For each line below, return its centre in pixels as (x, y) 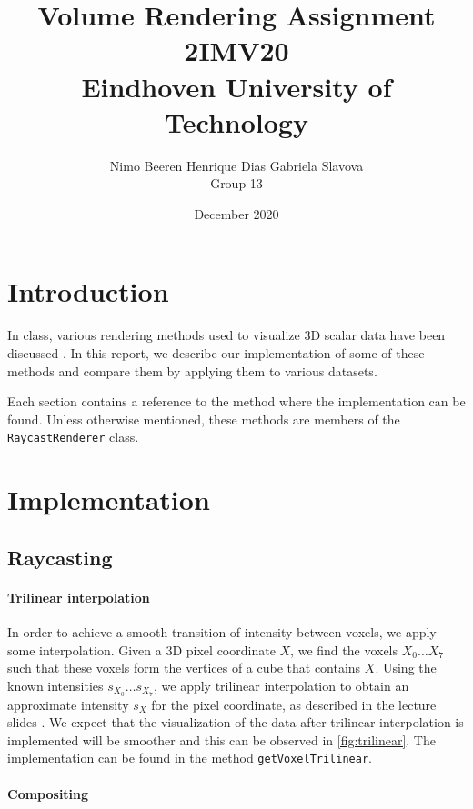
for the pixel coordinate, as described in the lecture (294, 704)
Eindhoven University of (236, 86)
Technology (236, 121)
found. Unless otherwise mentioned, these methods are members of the (204, 419)
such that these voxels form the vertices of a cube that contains (184, 668)
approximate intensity (68, 704)
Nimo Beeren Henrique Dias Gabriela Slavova (236, 165)
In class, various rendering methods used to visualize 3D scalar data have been (226, 335)
